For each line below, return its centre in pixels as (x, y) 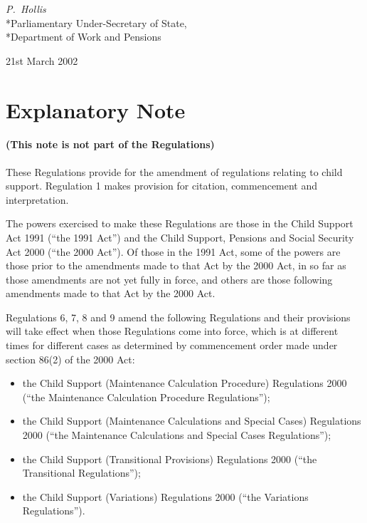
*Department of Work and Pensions (84, 37)
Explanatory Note (96, 109)
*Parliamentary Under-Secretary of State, (96, 22)
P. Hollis (26, 9)
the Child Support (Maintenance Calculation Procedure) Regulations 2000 (185, 383)
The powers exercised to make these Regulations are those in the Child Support (180, 223)
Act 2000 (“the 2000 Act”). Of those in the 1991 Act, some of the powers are (173, 251)
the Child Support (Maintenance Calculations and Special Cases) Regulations (192, 421)
